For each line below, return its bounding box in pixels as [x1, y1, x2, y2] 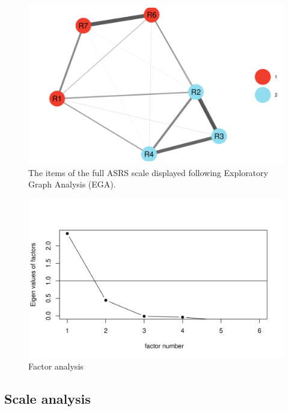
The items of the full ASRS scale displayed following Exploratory [28, 166, 268, 178]
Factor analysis [28, 360, 84, 373]
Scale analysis [4, 389, 91, 408]
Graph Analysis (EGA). [28, 178, 116, 190]
